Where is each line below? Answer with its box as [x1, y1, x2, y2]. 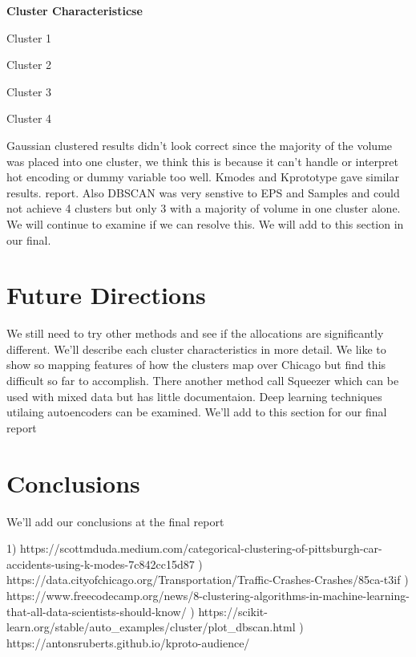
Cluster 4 [6, 110, 52, 127]
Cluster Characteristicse [6, 2, 143, 18]
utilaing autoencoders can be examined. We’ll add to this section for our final [6, 404, 387, 420]
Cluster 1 [6, 29, 52, 46]
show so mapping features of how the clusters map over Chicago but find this [6, 356, 386, 373]
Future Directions [6, 278, 206, 311]
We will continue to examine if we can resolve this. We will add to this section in [6, 215, 404, 232]
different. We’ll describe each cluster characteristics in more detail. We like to [6, 340, 386, 357]
